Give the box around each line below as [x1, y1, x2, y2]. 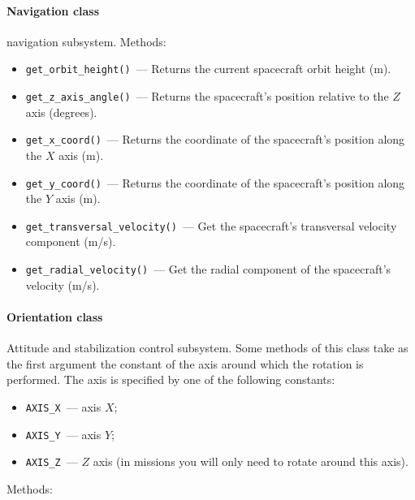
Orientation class [6, 308, 103, 325]
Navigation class [6, 2, 100, 19]
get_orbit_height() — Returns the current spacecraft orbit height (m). [25, 60, 391, 77]
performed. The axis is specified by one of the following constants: [6, 371, 335, 388]
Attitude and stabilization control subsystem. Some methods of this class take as [6, 339, 409, 356]
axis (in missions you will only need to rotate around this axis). [93, 453, 409, 470]
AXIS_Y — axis [25, 425, 102, 442]
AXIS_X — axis [25, 398, 102, 415]
